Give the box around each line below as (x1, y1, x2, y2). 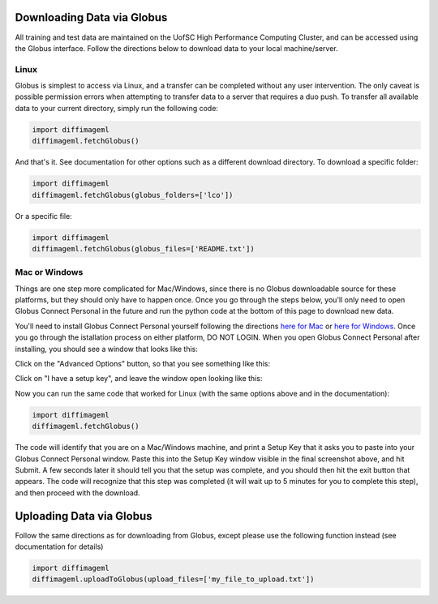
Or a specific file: (15, 211, 72, 221)
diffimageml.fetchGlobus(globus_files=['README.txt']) (32, 244, 255, 253)
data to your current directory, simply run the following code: (15, 103, 219, 113)
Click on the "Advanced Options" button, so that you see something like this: (15, 359, 271, 368)
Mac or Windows (15, 267, 84, 278)
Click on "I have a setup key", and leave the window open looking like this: (15, 374, 263, 383)
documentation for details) (15, 542, 104, 551)
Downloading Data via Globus (15, 11, 168, 24)
